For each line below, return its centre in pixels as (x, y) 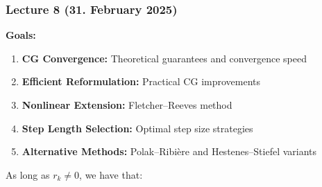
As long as (28, 174)
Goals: (21, 35)
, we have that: (111, 174)
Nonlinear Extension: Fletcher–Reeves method (127, 105)
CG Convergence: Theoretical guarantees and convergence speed (164, 58)
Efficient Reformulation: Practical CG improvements (141, 81)
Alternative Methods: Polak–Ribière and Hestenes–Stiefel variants (169, 151)
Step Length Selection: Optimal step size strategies (137, 128)
